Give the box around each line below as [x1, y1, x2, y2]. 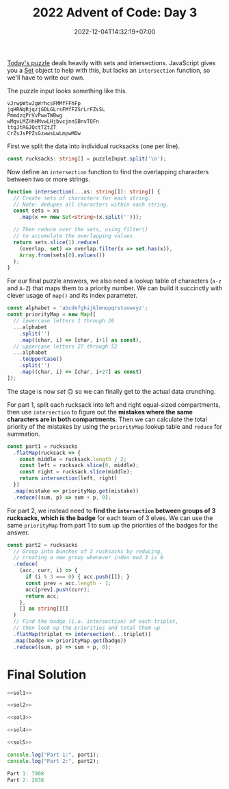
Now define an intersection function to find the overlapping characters [7, 167, 209, 176]
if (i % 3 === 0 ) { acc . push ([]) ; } [25, 574, 130, 580]
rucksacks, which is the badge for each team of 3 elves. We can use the [7, 513, 213, 522]
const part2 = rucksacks [7, 541, 78, 548]
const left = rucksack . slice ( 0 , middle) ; [19, 462, 139, 469]
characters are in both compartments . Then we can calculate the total [7, 415, 207, 423]
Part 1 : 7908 [7, 770, 44, 777]
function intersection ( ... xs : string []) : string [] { [7, 188, 161, 195]
